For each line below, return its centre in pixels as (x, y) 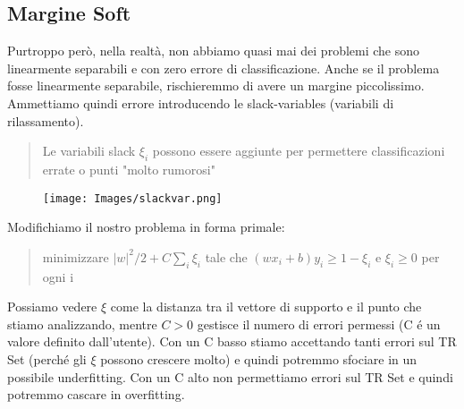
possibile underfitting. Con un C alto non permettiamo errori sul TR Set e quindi (230, 376)
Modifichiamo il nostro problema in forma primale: (146, 227)
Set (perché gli (47, 358)
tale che (226, 256)
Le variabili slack (89, 151)
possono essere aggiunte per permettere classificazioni (299, 151)
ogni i (58, 276)
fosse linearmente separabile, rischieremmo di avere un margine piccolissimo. (216, 85)
